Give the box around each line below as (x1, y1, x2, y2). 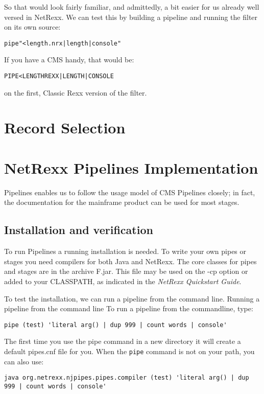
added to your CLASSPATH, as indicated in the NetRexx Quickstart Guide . (4, 275, 242, 286)
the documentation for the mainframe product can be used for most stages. (4, 197, 239, 207)
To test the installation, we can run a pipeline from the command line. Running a (4, 293, 260, 304)
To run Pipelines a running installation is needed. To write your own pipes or (4, 246, 247, 257)
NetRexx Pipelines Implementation (4, 157, 258, 178)
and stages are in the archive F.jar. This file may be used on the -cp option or (4, 266, 248, 276)
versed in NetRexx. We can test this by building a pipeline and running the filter (4, 11, 258, 22)
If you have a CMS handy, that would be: (4, 54, 134, 65)
